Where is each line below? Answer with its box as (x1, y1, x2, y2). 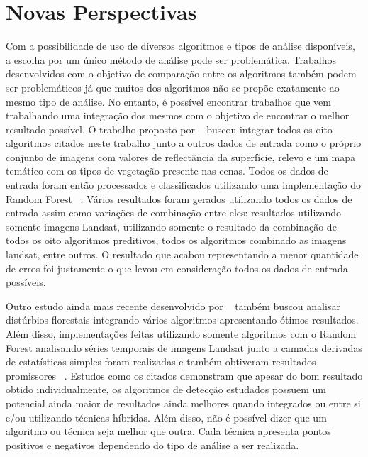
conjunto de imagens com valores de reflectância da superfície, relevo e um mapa (6, 149, 356, 164)
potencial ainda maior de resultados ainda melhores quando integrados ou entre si (6, 395, 361, 410)
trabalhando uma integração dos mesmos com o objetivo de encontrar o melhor (6, 108, 350, 123)
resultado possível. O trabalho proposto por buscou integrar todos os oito (6, 121, 333, 136)
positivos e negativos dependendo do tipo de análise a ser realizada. (6, 437, 299, 452)
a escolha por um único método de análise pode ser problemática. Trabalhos (6, 52, 336, 67)
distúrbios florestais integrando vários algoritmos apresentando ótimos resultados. (6, 312, 359, 327)
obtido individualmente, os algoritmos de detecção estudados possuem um (6, 382, 326, 397)
